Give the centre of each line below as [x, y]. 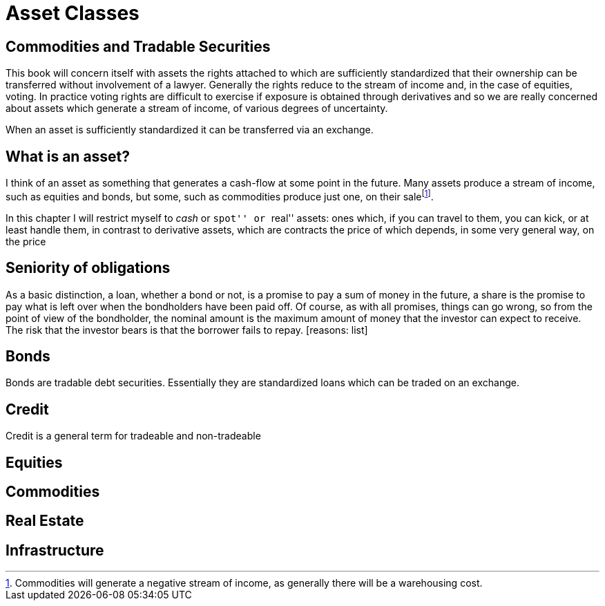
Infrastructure [55, 550]
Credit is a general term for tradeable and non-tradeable [133, 436]
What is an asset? [68, 156]
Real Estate [45, 521]
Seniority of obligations [88, 268]
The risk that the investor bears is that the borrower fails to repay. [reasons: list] [187, 330]
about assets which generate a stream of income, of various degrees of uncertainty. [197, 108]
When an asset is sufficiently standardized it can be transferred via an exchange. [190, 130]
